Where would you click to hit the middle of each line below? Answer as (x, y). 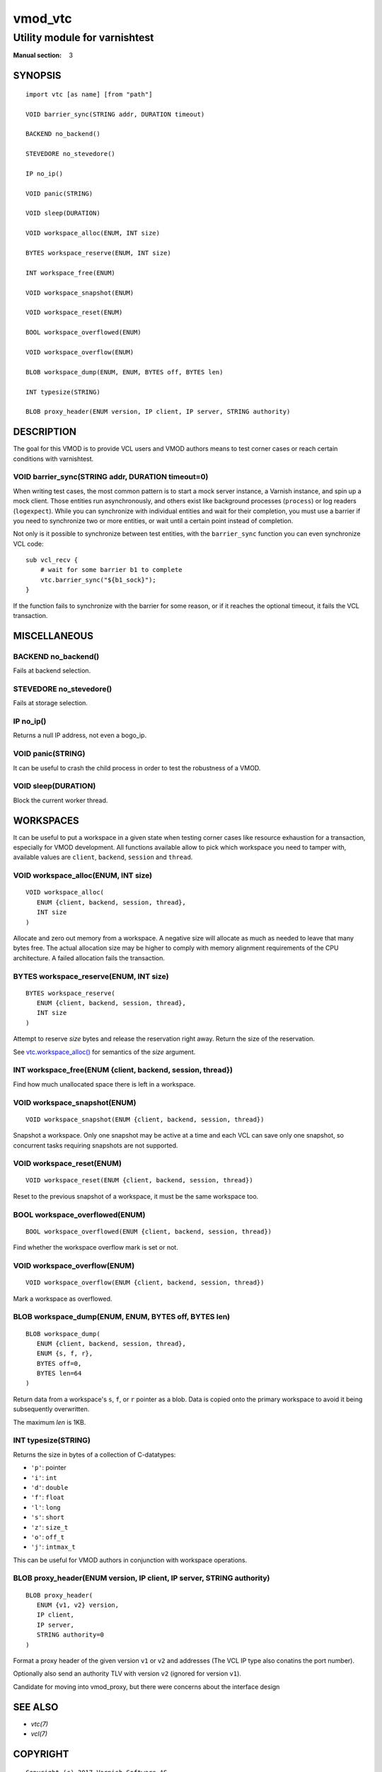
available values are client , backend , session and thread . (103, 857)
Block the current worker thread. (60, 800)
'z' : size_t (50, 1527)
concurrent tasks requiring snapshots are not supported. (95, 1145)
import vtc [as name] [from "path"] (89, 94)
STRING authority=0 (70, 1635)
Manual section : (37, 55)
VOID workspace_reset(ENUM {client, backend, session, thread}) (140, 1181)
